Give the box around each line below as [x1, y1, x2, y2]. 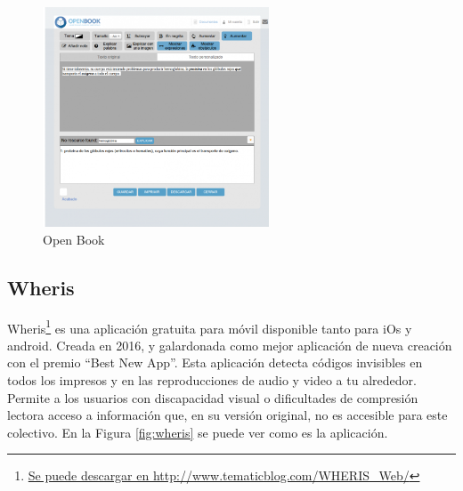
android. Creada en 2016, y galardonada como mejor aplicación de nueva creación [7, 335, 452, 354]
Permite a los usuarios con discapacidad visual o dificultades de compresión [7, 388, 418, 406]
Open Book [43, 229, 105, 248]
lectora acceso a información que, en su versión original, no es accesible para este [7, 406, 448, 424]
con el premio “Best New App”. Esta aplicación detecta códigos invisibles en [7, 353, 423, 372]
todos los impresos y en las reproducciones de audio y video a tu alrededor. [7, 371, 417, 390]
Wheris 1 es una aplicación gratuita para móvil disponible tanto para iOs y [7, 316, 412, 337]
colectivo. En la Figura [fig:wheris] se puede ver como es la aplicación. [7, 423, 388, 441]
